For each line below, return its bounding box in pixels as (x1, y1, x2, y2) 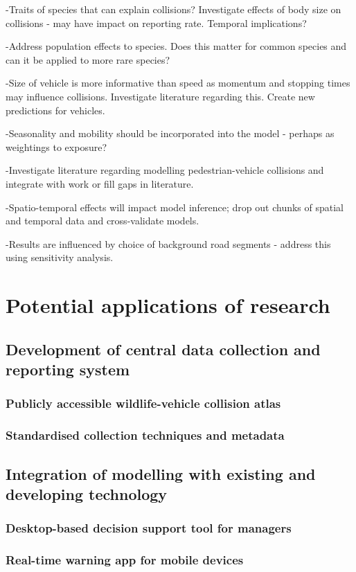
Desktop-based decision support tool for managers (6, 519, 292, 537)
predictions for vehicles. (6, 102, 105, 117)
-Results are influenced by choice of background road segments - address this (6, 236, 331, 251)
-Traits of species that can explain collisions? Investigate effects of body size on (6, 2, 341, 16)
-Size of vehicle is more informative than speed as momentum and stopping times (6, 75, 350, 90)
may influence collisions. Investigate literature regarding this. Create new (6, 89, 315, 103)
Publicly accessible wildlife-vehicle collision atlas (6, 395, 281, 412)
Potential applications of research (6, 291, 330, 319)
